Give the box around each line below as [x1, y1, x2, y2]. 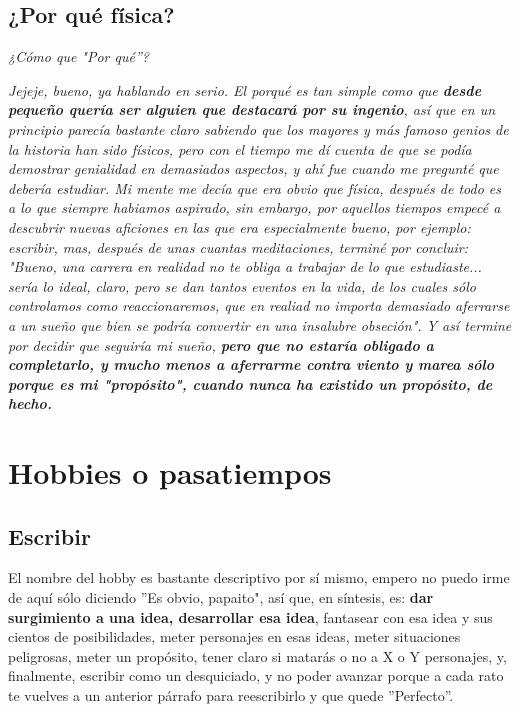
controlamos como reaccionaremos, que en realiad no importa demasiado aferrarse [8, 295, 510, 316]
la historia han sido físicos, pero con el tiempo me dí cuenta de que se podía [8, 138, 472, 159]
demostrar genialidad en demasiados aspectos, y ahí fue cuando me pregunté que [8, 158, 499, 179]
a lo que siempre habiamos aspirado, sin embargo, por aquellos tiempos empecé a [8, 197, 501, 218]
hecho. [8, 393, 52, 414]
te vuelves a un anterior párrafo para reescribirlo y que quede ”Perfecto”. [8, 685, 454, 706]
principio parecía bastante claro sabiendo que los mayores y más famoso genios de [8, 118, 509, 139]
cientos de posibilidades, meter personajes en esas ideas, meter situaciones [8, 626, 461, 647]
